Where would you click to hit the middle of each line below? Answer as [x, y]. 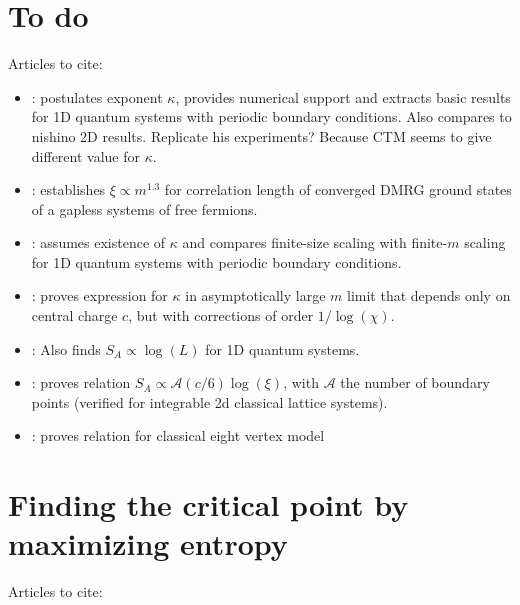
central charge [74, 315]
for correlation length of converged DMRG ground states [338, 189]
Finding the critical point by [208, 504]
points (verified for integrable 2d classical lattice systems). [209, 401]
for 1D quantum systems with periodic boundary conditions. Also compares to [271, 116]
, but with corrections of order [221, 315]
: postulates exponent [97, 96]
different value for [85, 155]
